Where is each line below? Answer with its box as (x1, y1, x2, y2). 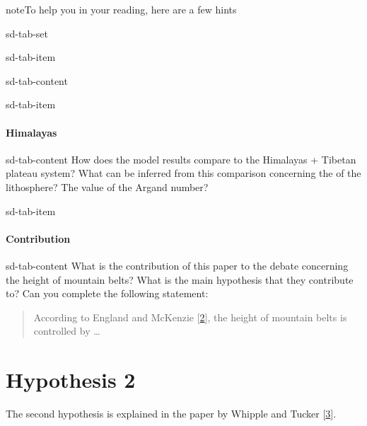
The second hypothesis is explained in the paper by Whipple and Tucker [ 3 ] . (6, 406, 337, 421)
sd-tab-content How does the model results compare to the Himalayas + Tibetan (6, 151, 356, 166)
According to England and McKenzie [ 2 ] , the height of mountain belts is (33, 309, 347, 324)
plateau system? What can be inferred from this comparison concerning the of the (6, 166, 361, 180)
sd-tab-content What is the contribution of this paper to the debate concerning (6, 258, 349, 272)
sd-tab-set (6, 25, 49, 40)
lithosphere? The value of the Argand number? (6, 179, 209, 194)
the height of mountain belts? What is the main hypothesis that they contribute (6, 272, 354, 287)
